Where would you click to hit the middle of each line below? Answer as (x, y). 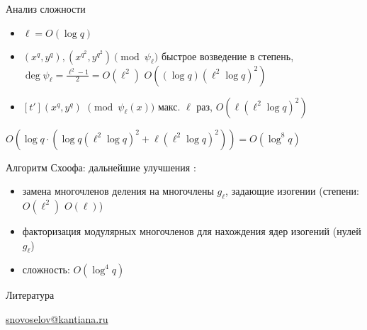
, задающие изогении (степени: (292, 191)
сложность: (46, 269)
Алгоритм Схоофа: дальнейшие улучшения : (101, 167)
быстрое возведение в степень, (227, 56)
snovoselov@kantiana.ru (57, 318)
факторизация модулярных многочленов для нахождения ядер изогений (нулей (192, 231)
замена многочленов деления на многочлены (118, 191)
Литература (30, 295)
